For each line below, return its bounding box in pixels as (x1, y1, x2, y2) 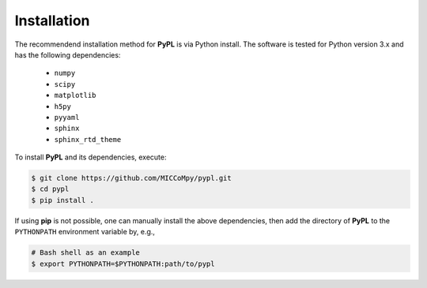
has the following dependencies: (14, 50, 121, 59)
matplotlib (54, 91, 96, 100)
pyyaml (54, 113, 80, 122)
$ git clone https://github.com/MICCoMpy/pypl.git (31, 174, 232, 183)
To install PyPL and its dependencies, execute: (14, 152, 167, 162)
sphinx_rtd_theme (54, 135, 122, 144)
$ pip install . (31, 196, 95, 204)
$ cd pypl (31, 185, 70, 193)
